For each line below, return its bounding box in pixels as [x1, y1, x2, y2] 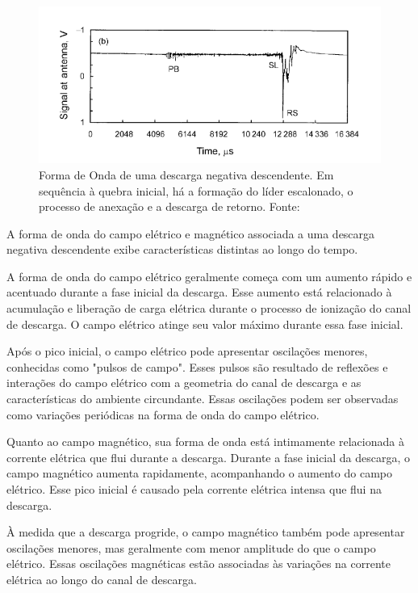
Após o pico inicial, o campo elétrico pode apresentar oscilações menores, [6, 343, 368, 360]
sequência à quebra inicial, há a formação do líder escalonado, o [39, 182, 353, 199]
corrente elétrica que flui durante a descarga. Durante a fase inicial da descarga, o [6, 448, 411, 465]
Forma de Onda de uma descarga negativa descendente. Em [39, 166, 334, 183]
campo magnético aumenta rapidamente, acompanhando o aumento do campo [6, 465, 392, 482]
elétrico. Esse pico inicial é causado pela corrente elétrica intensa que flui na [6, 481, 382, 498]
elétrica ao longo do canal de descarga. [6, 570, 197, 587]
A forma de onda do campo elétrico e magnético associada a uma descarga [6, 225, 375, 242]
